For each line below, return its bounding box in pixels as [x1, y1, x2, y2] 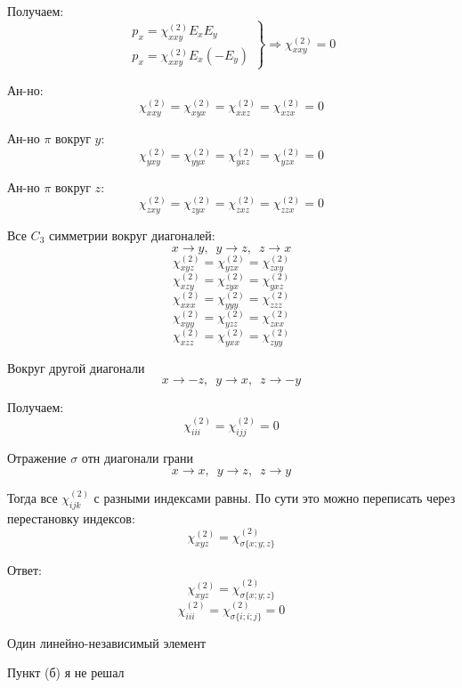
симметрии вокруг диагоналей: [48, 226, 215, 244]
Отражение [7, 449, 67, 467]
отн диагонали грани [81, 449, 194, 467]
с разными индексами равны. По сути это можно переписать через [93, 489, 456, 507]
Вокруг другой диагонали [7, 358, 145, 376]
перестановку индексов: [7, 508, 135, 527]
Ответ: [7, 560, 42, 579]
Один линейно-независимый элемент [7, 633, 207, 652]
